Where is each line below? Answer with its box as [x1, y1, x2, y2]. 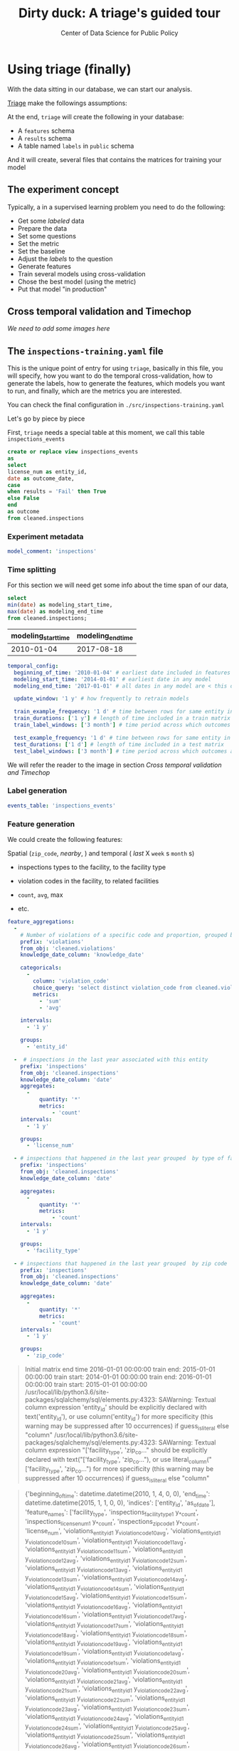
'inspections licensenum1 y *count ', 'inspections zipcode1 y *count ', [24, 1517, 200, 1527]
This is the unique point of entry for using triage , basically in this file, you [7, 364, 223, 373]
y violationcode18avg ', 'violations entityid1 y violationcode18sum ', [24, 1628, 188, 1639]
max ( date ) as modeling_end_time [7, 608, 103, 615]
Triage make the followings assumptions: [7, 99, 128, 107]
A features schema [17, 126, 75, 135]
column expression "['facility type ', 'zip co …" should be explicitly [24, 1446, 208, 1456]
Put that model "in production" [17, 284, 107, 293]
